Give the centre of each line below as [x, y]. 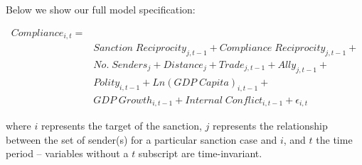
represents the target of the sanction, [121, 126]
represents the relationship [270, 126]
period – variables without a [67, 153]
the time [334, 139]
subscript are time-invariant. [200, 153]
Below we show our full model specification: [101, 9]
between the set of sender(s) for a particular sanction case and [142, 139]
